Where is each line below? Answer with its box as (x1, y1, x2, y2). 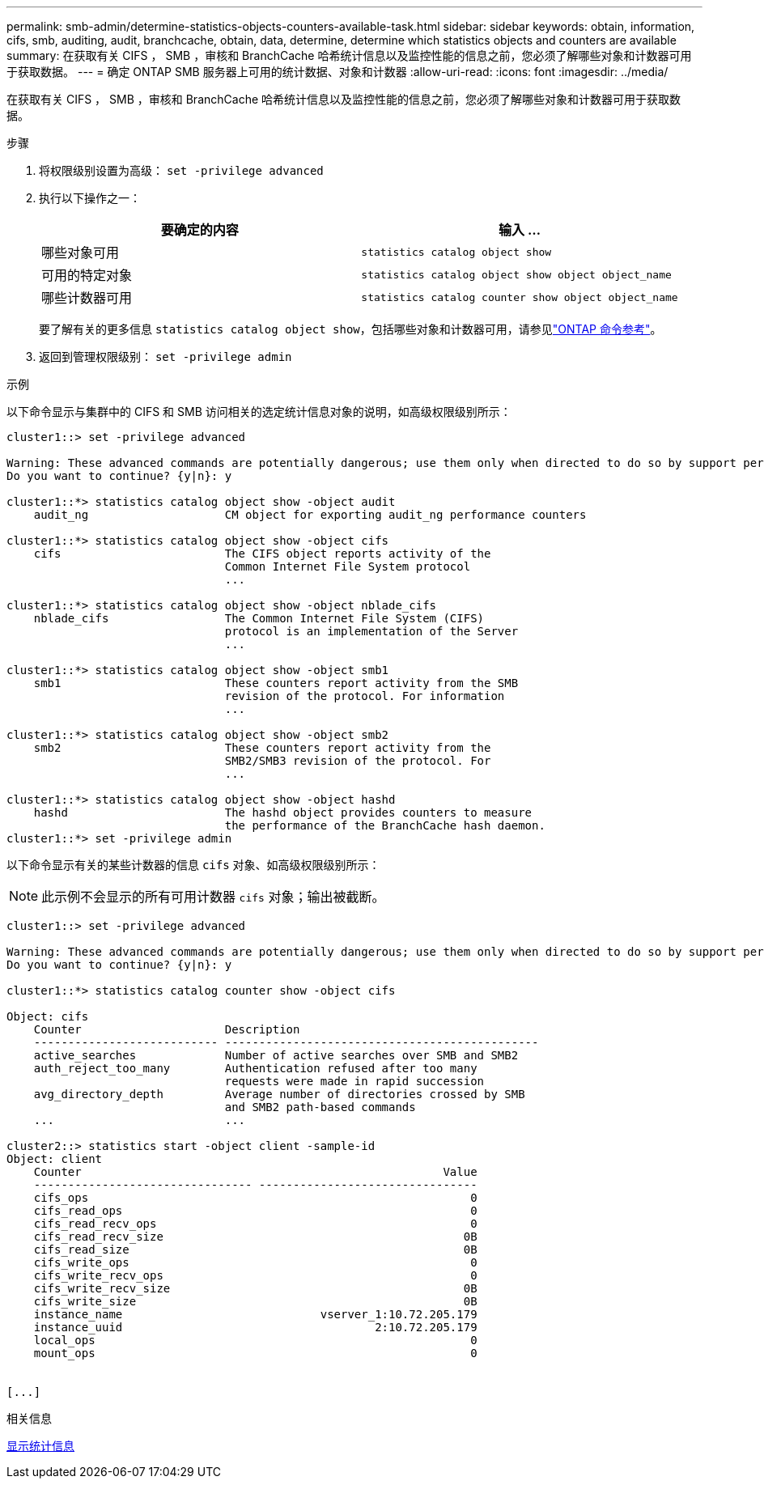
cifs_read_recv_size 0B (33, 1230, 477, 1243)
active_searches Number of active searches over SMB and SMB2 (33, 1049, 519, 1062)
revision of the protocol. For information (224, 689, 505, 702)
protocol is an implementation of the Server (224, 625, 519, 638)
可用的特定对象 (41, 267, 133, 283)
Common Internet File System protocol (224, 560, 471, 573)
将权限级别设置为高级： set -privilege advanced (39, 163, 324, 177)
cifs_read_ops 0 (33, 1204, 477, 1217)
